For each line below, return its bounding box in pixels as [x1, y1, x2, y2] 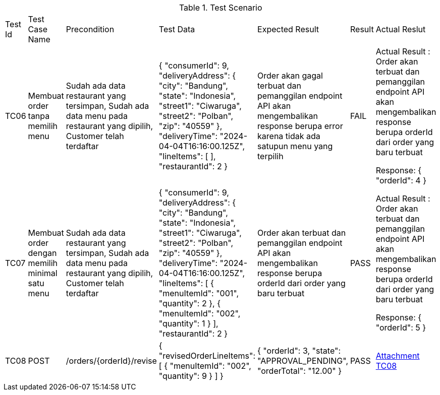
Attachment [375, 351, 420, 361]
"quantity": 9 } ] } [158, 371, 224, 381]
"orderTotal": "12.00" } [257, 366, 342, 376]
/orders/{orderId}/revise [66, 356, 157, 366]
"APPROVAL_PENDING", [257, 356, 349, 366]
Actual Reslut [375, 24, 426, 34]
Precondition [66, 24, 115, 34]
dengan [28, 248, 57, 258]
